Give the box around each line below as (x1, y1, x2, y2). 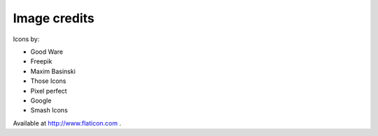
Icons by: (13, 35, 40, 43)
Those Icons (30, 77, 66, 85)
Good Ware (30, 47, 63, 56)
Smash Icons (30, 106, 68, 114)
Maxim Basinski (30, 67, 76, 75)
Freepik (30, 57, 52, 66)
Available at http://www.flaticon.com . (13, 119, 122, 127)
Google (30, 96, 52, 105)
